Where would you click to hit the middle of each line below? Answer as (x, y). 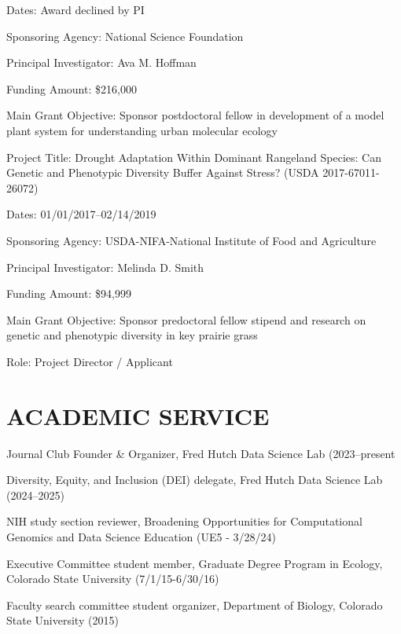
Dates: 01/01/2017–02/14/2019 (81, 214)
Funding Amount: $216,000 (72, 88)
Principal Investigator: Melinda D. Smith (105, 267)
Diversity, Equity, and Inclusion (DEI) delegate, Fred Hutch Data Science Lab (195, 480)
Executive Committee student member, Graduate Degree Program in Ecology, (195, 563)
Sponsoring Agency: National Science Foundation (125, 36)
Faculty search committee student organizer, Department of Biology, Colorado (195, 605)
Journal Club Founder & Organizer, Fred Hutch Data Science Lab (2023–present (201, 453)
